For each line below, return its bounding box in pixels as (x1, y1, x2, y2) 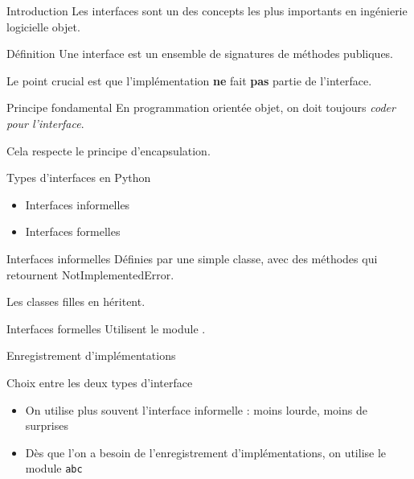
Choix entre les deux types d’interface (6, 374, 193, 390)
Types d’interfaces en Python (6, 169, 151, 186)
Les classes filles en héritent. (6, 293, 146, 310)
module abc (25, 460, 83, 477)
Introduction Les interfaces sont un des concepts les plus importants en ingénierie (6, 2, 408, 19)
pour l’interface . (6, 114, 84, 131)
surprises (25, 417, 68, 434)
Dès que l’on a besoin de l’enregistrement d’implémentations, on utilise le (25, 444, 387, 460)
